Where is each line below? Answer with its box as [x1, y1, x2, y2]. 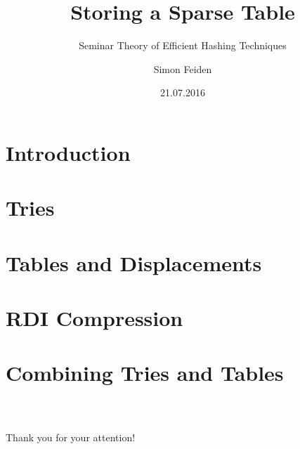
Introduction [6, 138, 131, 167]
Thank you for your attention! [6, 429, 136, 444]
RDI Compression [6, 304, 183, 332]
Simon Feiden [153, 61, 212, 76]
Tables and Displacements [6, 248, 262, 277]
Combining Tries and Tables [6, 358, 284, 387]
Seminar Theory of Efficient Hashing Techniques [79, 38, 287, 53]
